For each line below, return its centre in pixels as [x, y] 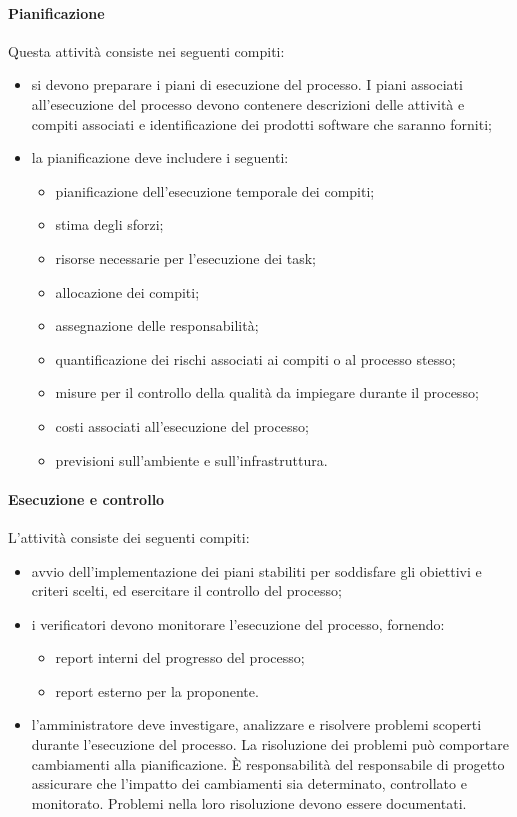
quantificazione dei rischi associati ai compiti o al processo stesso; [255, 358]
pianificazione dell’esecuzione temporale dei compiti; [215, 190]
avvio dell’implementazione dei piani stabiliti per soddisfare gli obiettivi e [256, 570]
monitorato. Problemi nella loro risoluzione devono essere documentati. [249, 802]
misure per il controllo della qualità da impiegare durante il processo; [267, 392]
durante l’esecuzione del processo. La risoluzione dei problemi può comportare [270, 744]
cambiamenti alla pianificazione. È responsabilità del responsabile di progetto [268, 763]
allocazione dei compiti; [127, 291]
